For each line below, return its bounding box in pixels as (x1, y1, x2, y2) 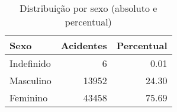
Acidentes (60, 39, 107, 52)
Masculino (9, 73, 52, 87)
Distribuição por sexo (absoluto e (20, 1, 157, 15)
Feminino (9, 91, 48, 104)
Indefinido (9, 56, 51, 70)
